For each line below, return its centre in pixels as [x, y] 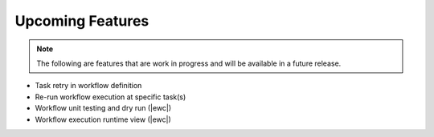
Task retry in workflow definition [88, 86]
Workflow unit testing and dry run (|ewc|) [103, 108]
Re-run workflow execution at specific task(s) [111, 97]
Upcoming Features [82, 21]
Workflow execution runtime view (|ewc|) [103, 119]
